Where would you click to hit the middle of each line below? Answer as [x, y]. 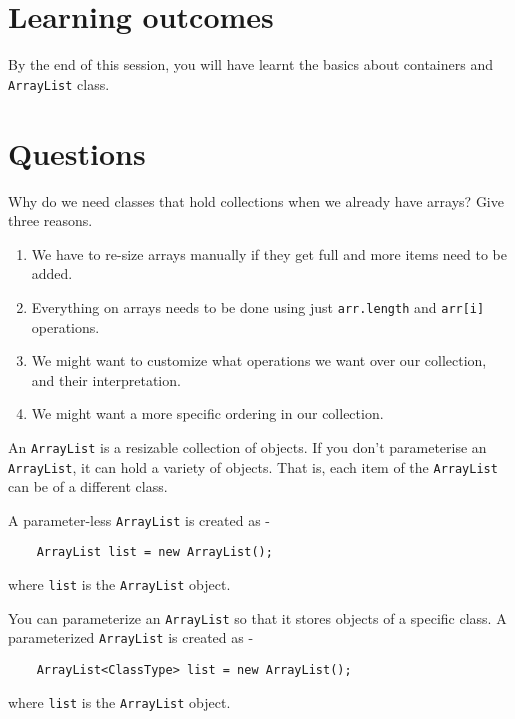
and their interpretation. [106, 379]
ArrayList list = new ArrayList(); [154, 552]
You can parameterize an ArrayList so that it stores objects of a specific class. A [257, 617]
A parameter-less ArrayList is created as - [139, 519]
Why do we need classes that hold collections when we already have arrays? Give [256, 200]
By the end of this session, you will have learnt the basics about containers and [250, 64]
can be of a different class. [88, 486]
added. [52, 273]
